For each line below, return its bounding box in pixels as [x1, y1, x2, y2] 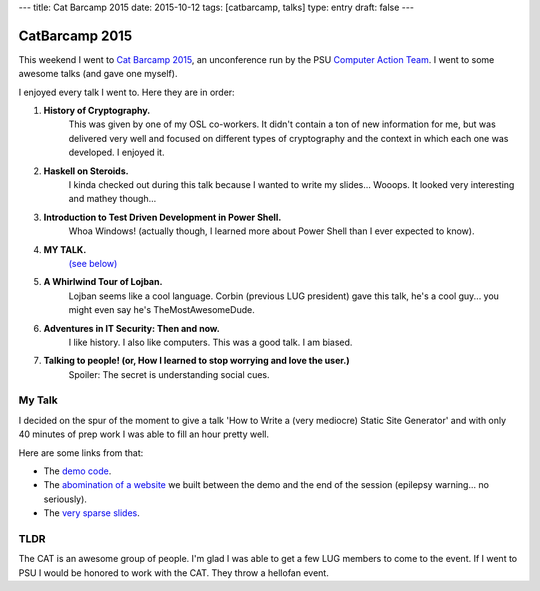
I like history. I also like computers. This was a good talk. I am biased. [68, 336, 353, 348]
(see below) [68, 257, 118, 269]
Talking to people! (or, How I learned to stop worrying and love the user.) [43, 355, 350, 367]
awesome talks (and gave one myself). [18, 68, 178, 80]
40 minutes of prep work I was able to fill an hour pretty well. [18, 428, 270, 440]
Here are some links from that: [18, 446, 144, 459]
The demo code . [43, 465, 112, 477]
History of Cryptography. [43, 105, 151, 117]
